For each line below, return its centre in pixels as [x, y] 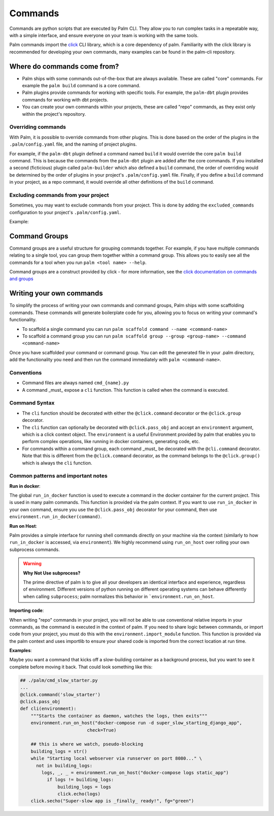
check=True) [102, 730]
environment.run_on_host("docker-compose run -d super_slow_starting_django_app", [136, 723]
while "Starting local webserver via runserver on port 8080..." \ [116, 758]
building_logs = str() [59, 751]
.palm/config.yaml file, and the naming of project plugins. [73, 144]
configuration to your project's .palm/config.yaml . [65, 212]
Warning [32, 564]
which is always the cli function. [57, 463]
